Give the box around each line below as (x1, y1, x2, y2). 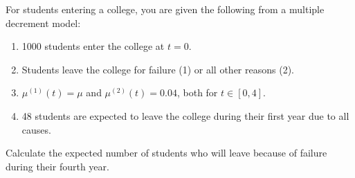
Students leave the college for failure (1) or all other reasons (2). (21, 62, 294, 76)
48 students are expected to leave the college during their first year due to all (21, 108, 349, 123)
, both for (176, 85, 218, 100)
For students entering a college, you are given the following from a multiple (6, 2, 325, 16)
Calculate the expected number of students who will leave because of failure (6, 145, 327, 160)
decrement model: (6, 15, 81, 30)
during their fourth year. (6, 159, 109, 173)
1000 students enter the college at (21, 39, 165, 53)
